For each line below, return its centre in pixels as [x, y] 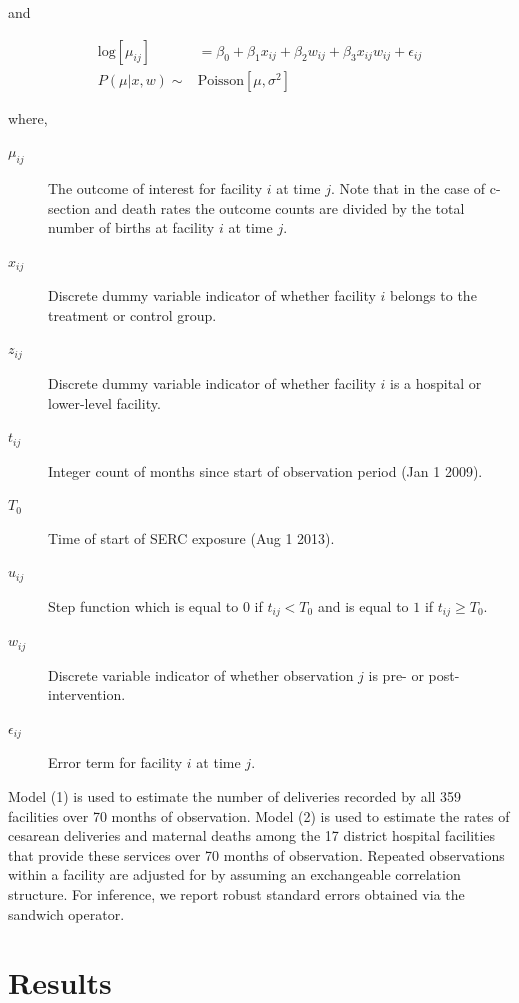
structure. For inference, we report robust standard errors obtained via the [236, 893]
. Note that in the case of [408, 188]
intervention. [87, 694]
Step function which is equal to [143, 605]
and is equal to [363, 605]
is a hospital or [436, 382]
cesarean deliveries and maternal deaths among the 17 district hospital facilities [252, 835]
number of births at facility [131, 227]
